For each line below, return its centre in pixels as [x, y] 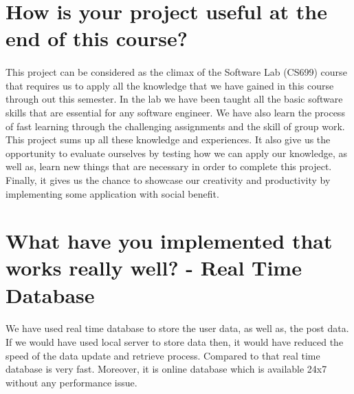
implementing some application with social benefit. [112, 193]
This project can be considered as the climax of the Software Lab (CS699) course [176, 72]
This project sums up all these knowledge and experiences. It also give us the [168, 139]
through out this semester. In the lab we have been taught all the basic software [174, 99]
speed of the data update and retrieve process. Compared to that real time [163, 355]
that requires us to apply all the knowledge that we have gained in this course [170, 85]
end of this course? [97, 38]
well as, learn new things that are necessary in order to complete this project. [169, 166]
